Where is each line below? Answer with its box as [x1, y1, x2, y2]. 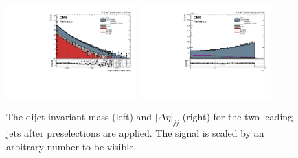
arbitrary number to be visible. [6, 139, 137, 153]
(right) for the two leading [182, 109, 293, 124]
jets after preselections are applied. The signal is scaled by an [6, 126, 264, 140]
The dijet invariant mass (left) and [6, 109, 152, 124]
